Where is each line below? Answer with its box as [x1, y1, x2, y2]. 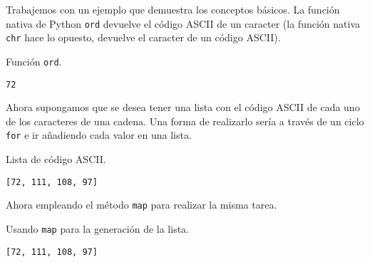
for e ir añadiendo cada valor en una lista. [6, 127, 192, 142]
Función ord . [6, 53, 62, 68]
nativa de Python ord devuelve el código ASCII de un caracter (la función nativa [6, 16, 360, 31]
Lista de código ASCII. [6, 152, 106, 167]
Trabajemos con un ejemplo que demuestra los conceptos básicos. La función [6, 2, 340, 16]
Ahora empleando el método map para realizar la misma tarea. [6, 197, 277, 212]
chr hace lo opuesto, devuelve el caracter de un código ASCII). [6, 30, 281, 45]
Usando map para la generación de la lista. [6, 221, 189, 236]
